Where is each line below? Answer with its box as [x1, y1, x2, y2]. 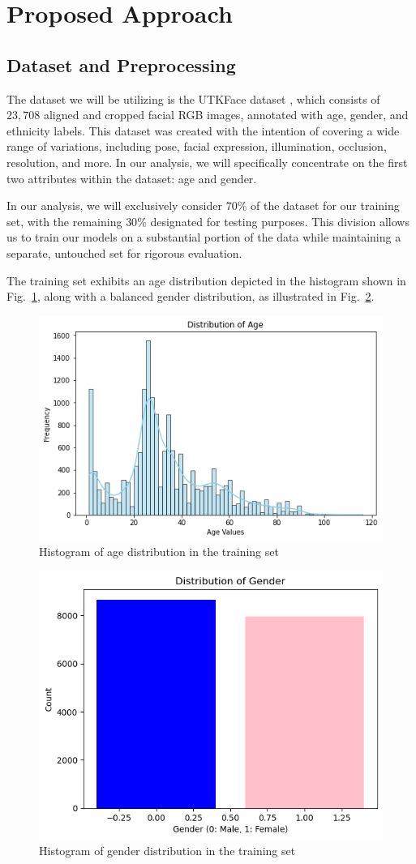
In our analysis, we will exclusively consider [6, 197, 222, 214]
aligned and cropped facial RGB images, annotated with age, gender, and [43, 106, 409, 123]
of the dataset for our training [250, 197, 400, 214]
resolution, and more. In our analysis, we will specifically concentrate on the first [6, 153, 408, 170]
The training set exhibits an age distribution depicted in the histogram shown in [6, 272, 406, 289]
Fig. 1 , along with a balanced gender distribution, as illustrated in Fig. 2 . [6, 288, 375, 305]
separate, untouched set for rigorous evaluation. [6, 244, 242, 261]
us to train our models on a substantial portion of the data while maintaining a [6, 229, 401, 246]
